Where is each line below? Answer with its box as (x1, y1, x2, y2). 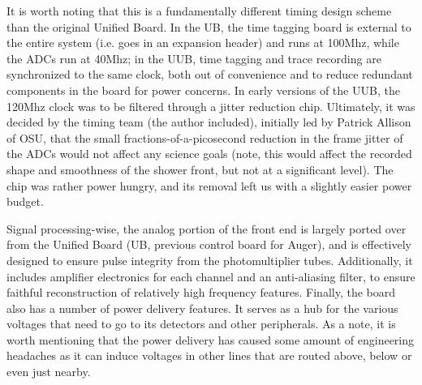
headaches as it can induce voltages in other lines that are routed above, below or (6, 347, 412, 364)
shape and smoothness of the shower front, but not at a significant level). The (6, 160, 394, 178)
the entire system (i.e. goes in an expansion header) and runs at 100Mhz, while (6, 34, 399, 51)
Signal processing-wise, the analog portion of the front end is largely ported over (6, 220, 407, 237)
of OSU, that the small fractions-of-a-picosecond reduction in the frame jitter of (6, 129, 403, 146)
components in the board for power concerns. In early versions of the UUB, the (6, 81, 400, 98)
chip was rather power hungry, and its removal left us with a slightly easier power (6, 177, 412, 194)
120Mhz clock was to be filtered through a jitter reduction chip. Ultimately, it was (6, 97, 416, 114)
